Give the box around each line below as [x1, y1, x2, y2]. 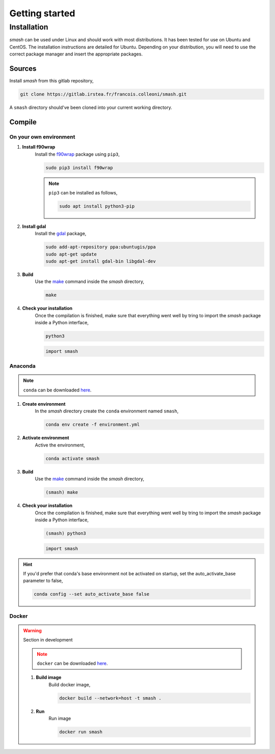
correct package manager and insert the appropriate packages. [9, 51, 143, 57]
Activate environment [22, 435, 69, 441]
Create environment [22, 401, 66, 407]
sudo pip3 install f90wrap [45, 164, 113, 171]
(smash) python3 [45, 530, 87, 536]
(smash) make [45, 489, 78, 495]
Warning [23, 627, 42, 633]
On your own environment [9, 133, 75, 140]
